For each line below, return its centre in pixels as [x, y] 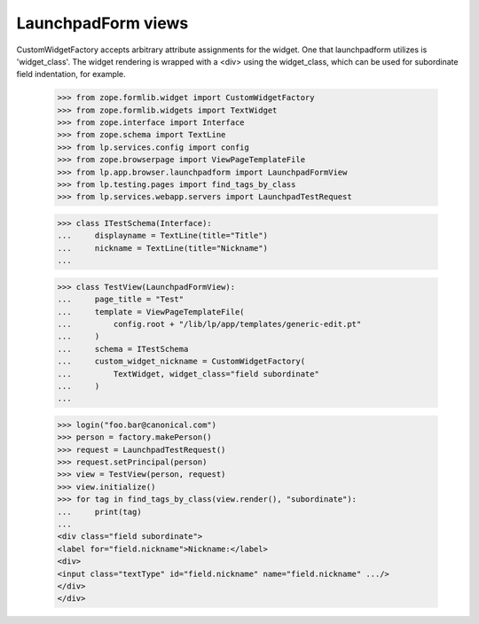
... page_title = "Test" [121, 300]
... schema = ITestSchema [123, 349]
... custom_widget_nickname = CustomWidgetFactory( [181, 362]
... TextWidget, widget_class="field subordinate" [188, 374]
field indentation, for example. [71, 74]
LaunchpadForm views [102, 23]
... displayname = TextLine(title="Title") [162, 236]
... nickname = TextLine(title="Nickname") [162, 248]
